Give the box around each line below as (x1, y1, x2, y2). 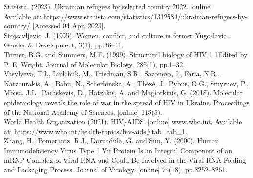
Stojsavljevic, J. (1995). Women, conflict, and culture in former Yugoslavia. (4, 30, 229, 40)
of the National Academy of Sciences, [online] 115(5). (4, 107, 163, 117)
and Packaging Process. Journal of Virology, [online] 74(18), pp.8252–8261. (4, 164, 228, 175)
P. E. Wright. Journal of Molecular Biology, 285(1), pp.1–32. (4, 59, 185, 69)
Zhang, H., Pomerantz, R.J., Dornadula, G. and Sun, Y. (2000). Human (4, 135, 219, 146)
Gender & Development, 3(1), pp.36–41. (4, 40, 124, 50)
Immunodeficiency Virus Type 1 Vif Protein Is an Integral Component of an (4, 145, 232, 155)
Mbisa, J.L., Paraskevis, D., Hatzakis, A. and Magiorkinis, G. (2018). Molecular (4, 88, 243, 98)
